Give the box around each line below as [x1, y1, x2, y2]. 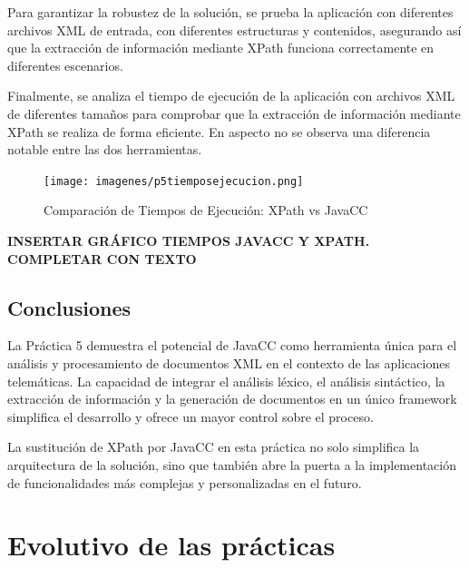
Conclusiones [7, 293, 132, 321]
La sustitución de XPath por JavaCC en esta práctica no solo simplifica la [7, 437, 420, 456]
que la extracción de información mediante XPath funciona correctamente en [7, 38, 435, 57]
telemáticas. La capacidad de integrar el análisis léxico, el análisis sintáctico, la [7, 371, 445, 390]
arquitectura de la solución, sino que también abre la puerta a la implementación [7, 455, 456, 474]
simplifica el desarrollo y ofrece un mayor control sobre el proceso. [7, 406, 374, 426]
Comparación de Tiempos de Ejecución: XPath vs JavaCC [44, 201, 368, 220]
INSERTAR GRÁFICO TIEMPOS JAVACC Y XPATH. [7, 231, 370, 250]
